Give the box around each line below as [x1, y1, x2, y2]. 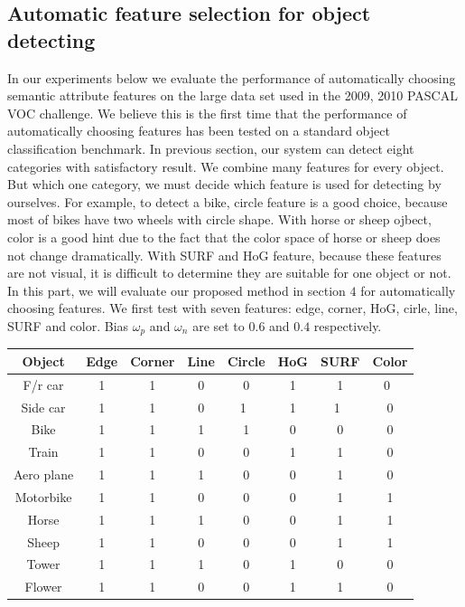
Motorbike [14, 487, 72, 506]
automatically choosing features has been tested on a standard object [7, 121, 390, 140]
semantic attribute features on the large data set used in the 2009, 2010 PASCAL [7, 86, 458, 105]
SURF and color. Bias [7, 316, 129, 335]
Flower [24, 577, 62, 596]
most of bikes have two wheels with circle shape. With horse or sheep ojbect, [7, 210, 432, 229]
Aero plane [14, 465, 74, 484]
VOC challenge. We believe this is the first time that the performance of [7, 103, 407, 122]
